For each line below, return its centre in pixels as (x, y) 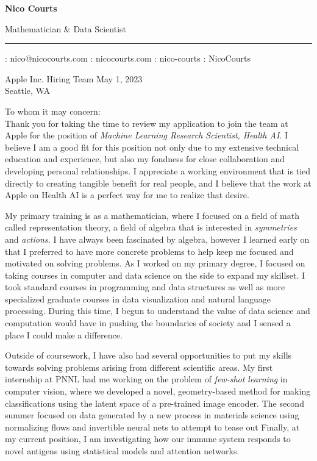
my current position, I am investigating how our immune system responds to (148, 439)
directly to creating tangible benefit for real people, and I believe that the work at (158, 183)
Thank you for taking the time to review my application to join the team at (147, 123)
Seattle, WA (27, 91)
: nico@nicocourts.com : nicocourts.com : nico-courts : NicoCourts (128, 58)
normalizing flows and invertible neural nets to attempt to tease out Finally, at (152, 427)
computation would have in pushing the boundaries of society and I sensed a (148, 323)
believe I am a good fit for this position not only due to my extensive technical (152, 147)
